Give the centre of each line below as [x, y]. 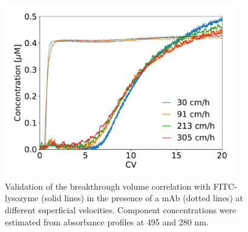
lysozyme [22, 198]
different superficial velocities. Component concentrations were [121, 209]
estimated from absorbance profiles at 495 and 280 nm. [107, 221]
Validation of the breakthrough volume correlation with [108, 186]
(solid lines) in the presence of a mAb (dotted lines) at [142, 198]
